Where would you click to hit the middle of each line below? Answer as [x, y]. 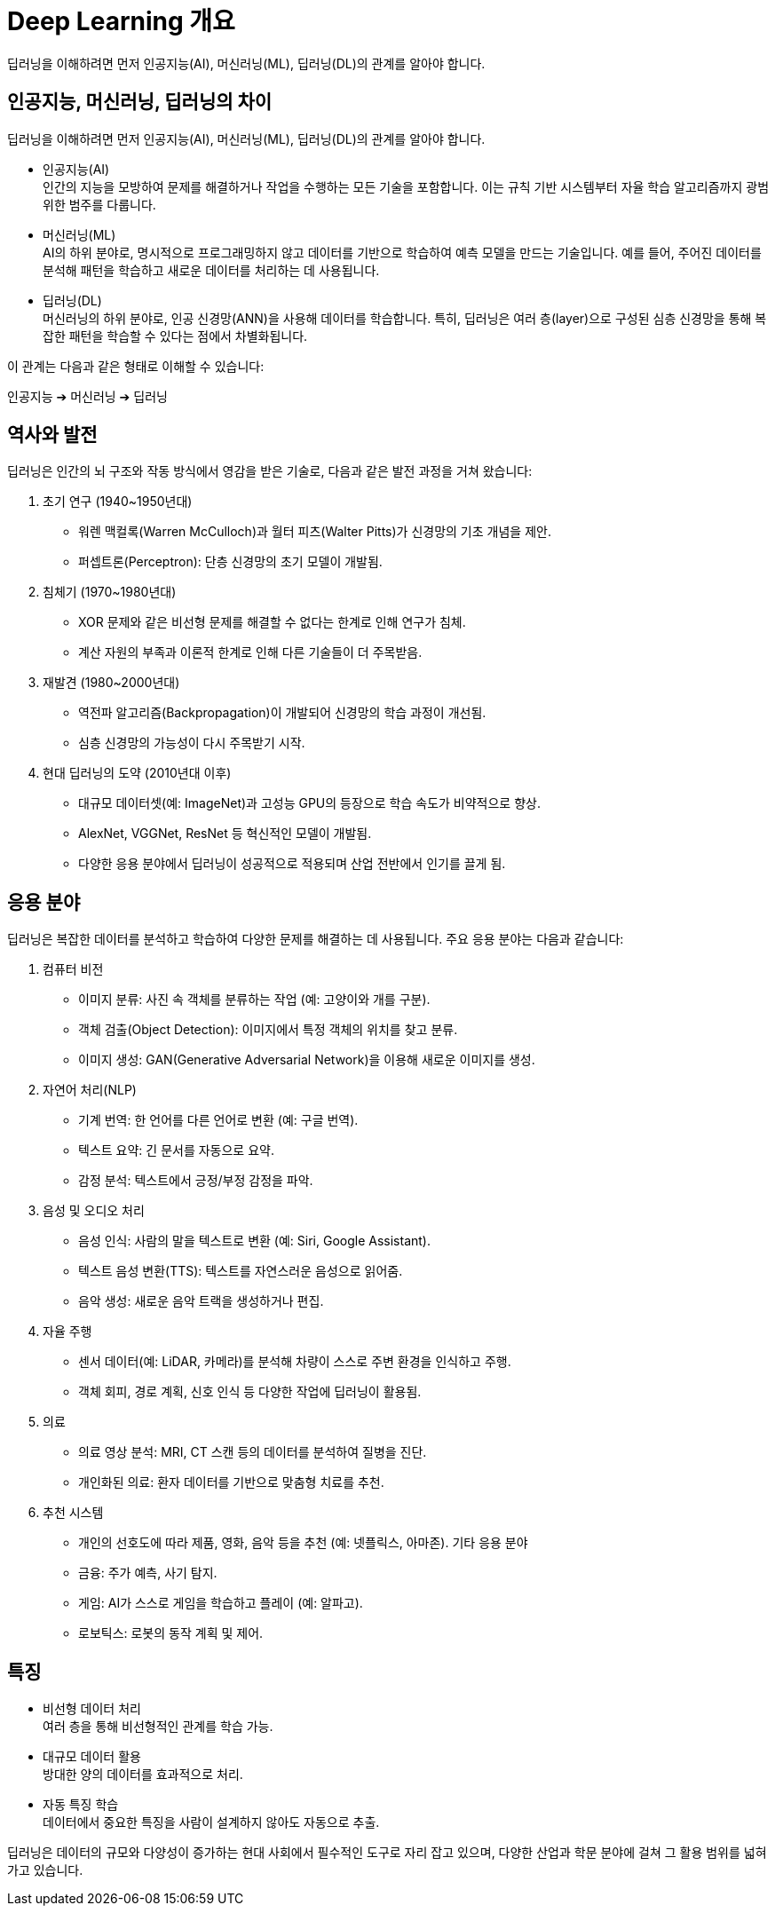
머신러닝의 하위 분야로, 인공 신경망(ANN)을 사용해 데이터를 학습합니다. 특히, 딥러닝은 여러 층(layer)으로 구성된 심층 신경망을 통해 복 [405, 318]
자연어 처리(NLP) [90, 1090]
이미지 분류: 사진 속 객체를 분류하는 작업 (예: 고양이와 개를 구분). [254, 1000]
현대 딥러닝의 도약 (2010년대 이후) [137, 773]
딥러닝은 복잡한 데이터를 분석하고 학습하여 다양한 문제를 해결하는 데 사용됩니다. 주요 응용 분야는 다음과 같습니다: [316, 939]
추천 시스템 [73, 1513]
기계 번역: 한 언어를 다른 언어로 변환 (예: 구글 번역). [218, 1120]
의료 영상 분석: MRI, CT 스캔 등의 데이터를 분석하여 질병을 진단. [253, 1452]
